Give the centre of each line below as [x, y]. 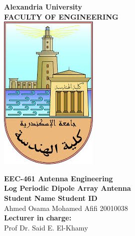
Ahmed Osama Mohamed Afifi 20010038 [66, 208]
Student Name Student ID [51, 198]
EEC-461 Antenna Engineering [58, 178]
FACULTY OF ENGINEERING [61, 16]
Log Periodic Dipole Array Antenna [67, 188]
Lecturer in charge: [38, 218]
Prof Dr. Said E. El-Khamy [46, 227]
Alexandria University [43, 7]
